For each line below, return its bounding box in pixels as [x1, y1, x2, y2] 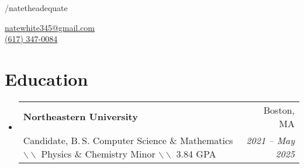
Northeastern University [23, 110, 138, 124]
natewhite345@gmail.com [5, 21, 95, 33]
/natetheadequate [5, 2, 68, 13]
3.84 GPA [176, 146, 216, 160]
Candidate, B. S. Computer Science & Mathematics [23, 133, 233, 147]
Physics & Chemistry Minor [41, 146, 156, 160]
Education [5, 66, 88, 90]
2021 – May [246, 133, 295, 147]
